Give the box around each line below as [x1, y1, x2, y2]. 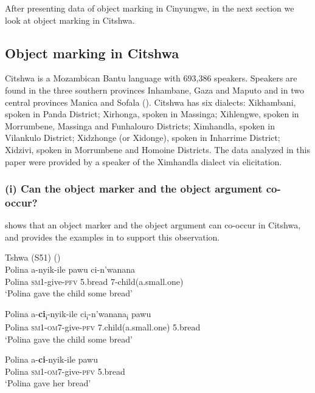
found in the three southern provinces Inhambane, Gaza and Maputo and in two [5, 83, 304, 96]
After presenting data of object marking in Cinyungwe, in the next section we [5, 2, 294, 14]
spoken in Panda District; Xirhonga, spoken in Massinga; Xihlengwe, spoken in [5, 108, 299, 120]
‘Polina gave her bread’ [5, 377, 91, 389]
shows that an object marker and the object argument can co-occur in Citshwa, [5, 219, 301, 231]
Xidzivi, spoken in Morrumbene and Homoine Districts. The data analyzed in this [5, 143, 310, 155]
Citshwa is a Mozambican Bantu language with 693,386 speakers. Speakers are [5, 72, 297, 84]
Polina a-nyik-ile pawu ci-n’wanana [5, 263, 136, 276]
